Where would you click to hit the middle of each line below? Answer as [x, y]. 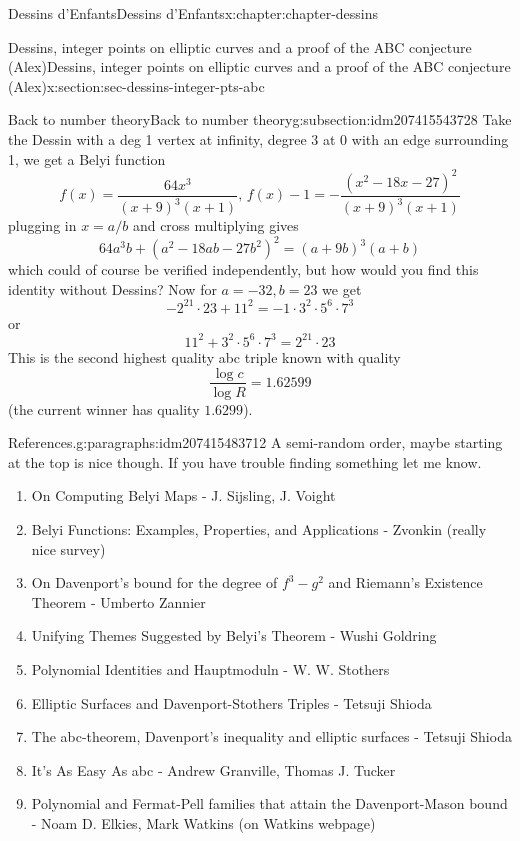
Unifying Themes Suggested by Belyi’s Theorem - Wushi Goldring [234, 635]
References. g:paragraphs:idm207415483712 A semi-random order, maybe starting [255, 442]
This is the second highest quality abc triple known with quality [204, 356]
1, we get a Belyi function [87, 158]
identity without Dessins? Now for [112, 288]
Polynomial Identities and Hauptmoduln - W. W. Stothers [210, 668]
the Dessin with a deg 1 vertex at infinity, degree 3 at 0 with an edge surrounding [258, 138]
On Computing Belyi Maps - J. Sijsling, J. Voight [183, 495]
